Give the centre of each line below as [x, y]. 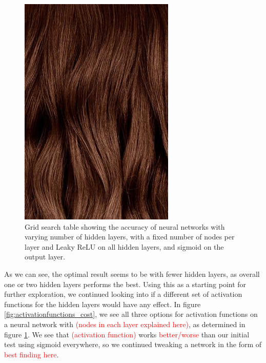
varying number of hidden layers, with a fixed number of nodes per [130, 237]
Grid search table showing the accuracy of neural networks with [125, 226]
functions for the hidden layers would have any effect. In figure [103, 304]
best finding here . [32, 354]
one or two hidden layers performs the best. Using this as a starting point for [125, 284]
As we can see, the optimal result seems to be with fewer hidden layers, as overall [132, 274]
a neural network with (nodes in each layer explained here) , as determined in [125, 324]
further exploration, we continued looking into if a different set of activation [123, 294]
